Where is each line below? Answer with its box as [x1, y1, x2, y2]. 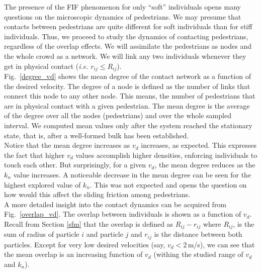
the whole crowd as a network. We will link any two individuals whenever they [4, 50, 246, 61]
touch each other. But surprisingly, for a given [4, 159, 146, 170]
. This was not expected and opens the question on [90, 179, 247, 190]
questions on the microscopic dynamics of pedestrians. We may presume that [4, 11, 241, 22]
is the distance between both [154, 229, 242, 239]
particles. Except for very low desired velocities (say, [4, 239, 165, 249]
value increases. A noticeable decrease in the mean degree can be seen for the [13, 169, 251, 179]
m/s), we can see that [188, 239, 255, 249]
